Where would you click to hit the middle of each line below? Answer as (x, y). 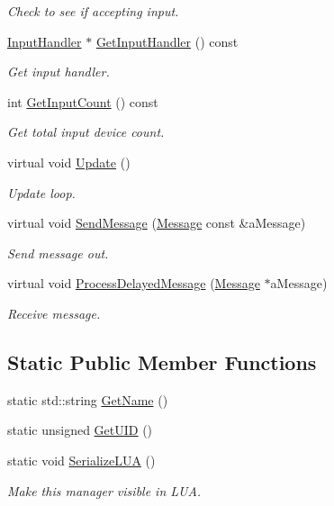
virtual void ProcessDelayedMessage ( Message (134, 283)
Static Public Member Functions (162, 361)
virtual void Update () (69, 162)
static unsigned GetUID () (80, 430)
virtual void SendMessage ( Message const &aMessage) (157, 223)
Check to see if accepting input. (93, 11)
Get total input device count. (86, 132)
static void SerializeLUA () (81, 460)
